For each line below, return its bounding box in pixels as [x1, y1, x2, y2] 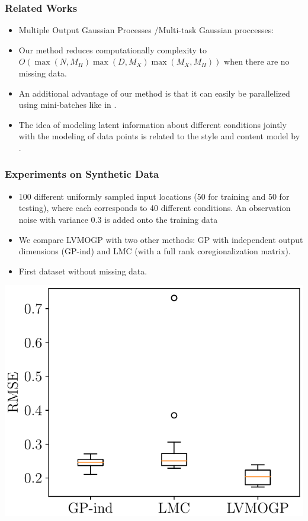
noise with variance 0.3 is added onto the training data [18, 213, 218, 225]
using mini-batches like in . [18, 98, 117, 111]
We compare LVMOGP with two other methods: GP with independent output [18, 233, 303, 245]
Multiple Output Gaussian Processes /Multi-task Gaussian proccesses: [18, 24, 274, 36]
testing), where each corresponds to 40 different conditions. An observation [18, 202, 291, 214]
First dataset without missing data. [18, 264, 147, 277]
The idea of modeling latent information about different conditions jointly [18, 118, 287, 130]
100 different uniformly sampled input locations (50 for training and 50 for [18, 190, 290, 202]
